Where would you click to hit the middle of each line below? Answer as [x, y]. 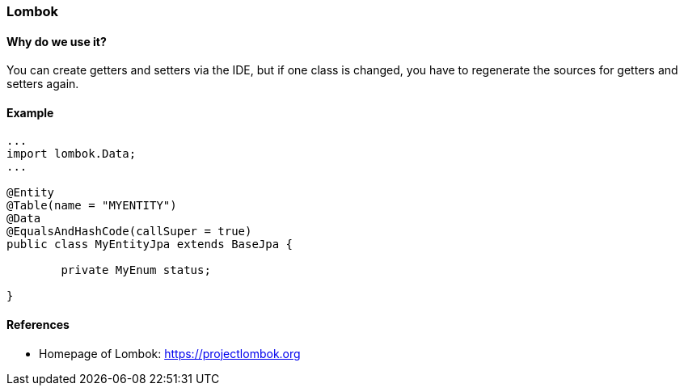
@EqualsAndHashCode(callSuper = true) [129, 232]
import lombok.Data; [72, 154]
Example [30, 112]
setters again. [43, 84]
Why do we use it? [57, 41]
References [38, 325]
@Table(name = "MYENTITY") [92, 206]
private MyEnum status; [136, 270]
